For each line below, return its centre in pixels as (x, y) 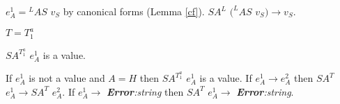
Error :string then (145, 91)
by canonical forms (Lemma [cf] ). (134, 11)
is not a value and (67, 78)
